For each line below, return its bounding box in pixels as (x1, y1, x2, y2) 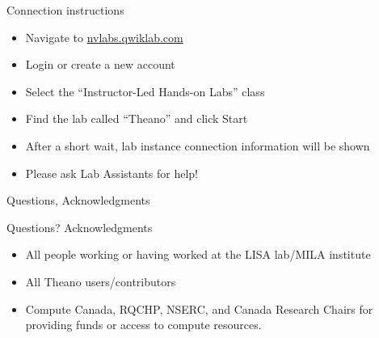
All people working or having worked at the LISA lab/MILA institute (25, 246, 371, 263)
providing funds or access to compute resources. (25, 316, 262, 333)
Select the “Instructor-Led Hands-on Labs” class (25, 82, 265, 99)
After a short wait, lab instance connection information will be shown (25, 137, 370, 154)
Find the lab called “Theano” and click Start (25, 110, 248, 127)
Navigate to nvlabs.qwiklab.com (25, 28, 183, 45)
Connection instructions (6, 2, 124, 18)
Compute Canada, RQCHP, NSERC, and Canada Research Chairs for (25, 300, 373, 317)
